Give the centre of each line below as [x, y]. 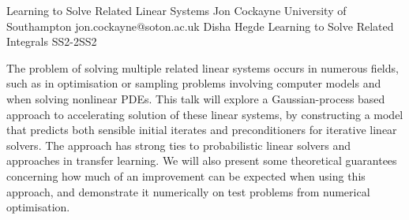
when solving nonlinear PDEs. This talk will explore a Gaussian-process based [196, 98]
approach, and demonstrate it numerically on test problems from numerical [188, 191]
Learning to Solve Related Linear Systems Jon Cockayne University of [176, 10]
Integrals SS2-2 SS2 [52, 41]
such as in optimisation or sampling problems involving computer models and [194, 83]
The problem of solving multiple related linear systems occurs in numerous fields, [203, 67]
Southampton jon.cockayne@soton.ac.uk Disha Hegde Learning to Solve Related [200, 26]
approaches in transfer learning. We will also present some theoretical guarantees [202, 160]
